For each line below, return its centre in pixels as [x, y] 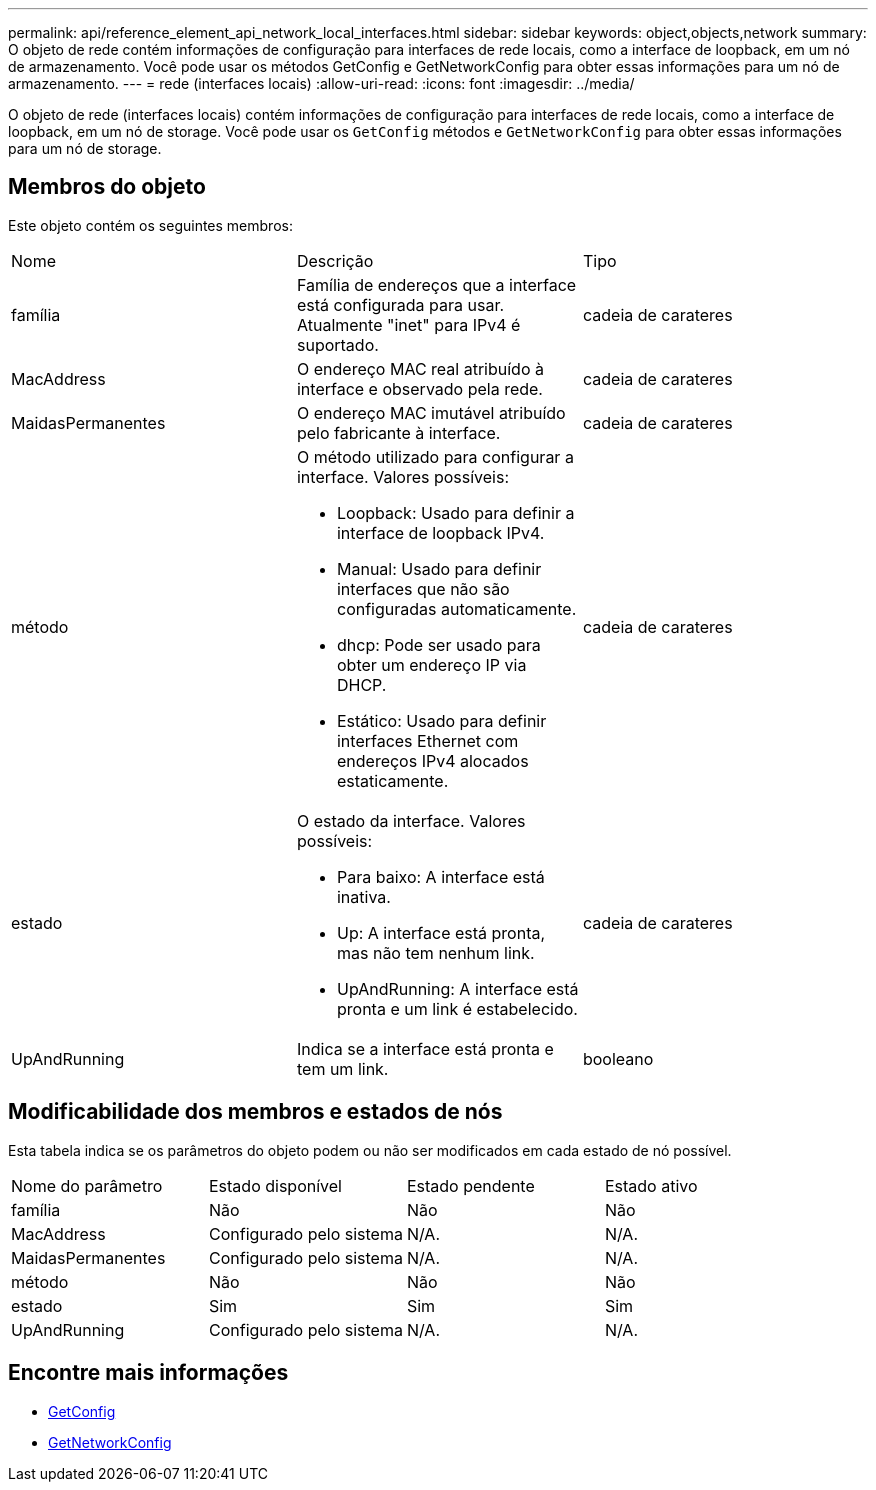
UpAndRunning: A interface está [457, 988]
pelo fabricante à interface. [398, 432]
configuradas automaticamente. [456, 608]
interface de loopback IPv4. [440, 532]
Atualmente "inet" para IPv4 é [408, 324]
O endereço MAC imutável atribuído [431, 412]
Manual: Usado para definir [439, 568]
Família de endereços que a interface [436, 284]
